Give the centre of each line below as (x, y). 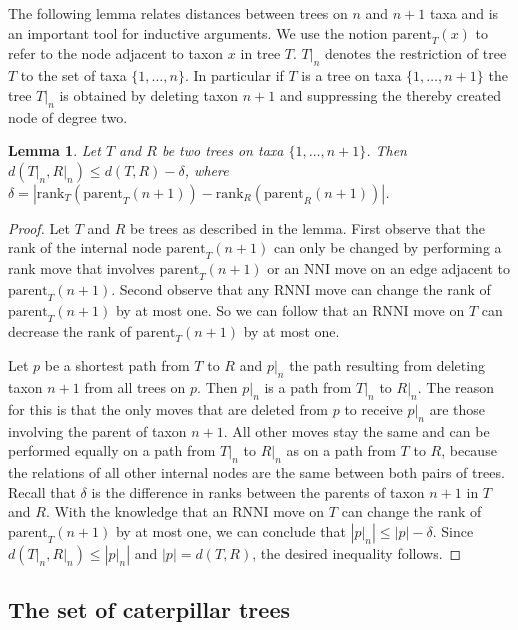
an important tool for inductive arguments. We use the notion (198, 32)
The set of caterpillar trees (149, 609)
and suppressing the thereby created (390, 94)
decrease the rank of (70, 330)
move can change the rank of (402, 288)
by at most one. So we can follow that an (241, 309)
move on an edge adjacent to (422, 268)
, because (469, 450)
